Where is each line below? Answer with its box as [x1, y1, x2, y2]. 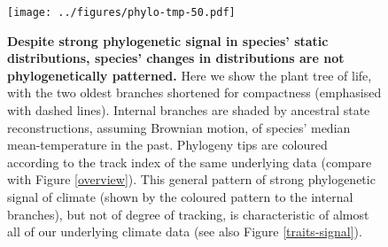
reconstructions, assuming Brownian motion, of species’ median [7, 118, 351, 136]
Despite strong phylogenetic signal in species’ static [7, 31, 329, 50]
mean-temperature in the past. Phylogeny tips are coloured [7, 135, 328, 154]
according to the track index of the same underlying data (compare [7, 152, 372, 171]
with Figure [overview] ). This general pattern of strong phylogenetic [7, 170, 376, 189]
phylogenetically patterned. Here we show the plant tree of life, [7, 66, 372, 84]
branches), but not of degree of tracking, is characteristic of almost [7, 205, 369, 223]
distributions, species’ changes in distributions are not [7, 49, 345, 67]
